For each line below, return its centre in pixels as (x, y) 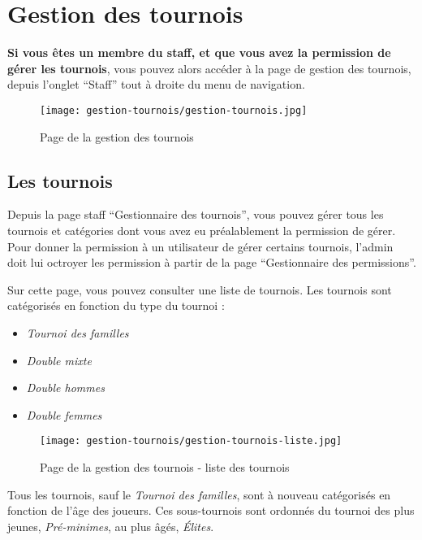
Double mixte (59, 360)
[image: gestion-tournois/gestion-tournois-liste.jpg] (191, 441)
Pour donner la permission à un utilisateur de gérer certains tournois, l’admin (200, 246)
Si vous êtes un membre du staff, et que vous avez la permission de (199, 52)
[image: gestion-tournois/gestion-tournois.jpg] (174, 110)
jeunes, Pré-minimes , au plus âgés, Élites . (111, 526)
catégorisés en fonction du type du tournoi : (116, 305)
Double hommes (65, 388)
